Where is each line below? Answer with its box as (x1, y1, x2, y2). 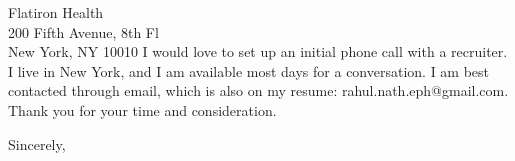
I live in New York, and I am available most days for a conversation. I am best (8, 60, 490, 81)
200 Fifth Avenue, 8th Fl (8, 21, 159, 42)
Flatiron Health (8, 2, 104, 22)
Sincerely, (8, 133, 66, 154)
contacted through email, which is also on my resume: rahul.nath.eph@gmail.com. (8, 80, 509, 101)
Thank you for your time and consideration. (8, 99, 277, 120)
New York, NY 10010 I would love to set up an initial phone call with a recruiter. (8, 41, 508, 62)
